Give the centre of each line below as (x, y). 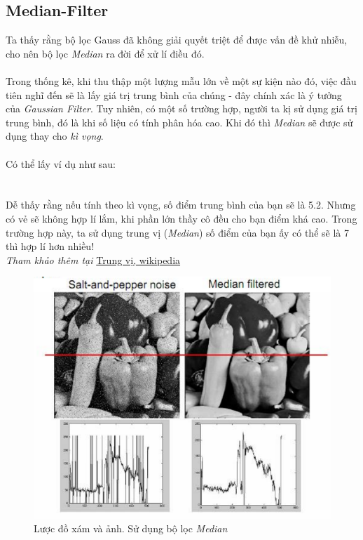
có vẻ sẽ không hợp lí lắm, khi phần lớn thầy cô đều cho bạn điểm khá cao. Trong (181, 218)
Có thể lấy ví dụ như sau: (61, 163)
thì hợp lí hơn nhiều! (50, 246)
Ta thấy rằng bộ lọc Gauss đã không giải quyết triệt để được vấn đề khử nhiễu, (177, 40)
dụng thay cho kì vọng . (55, 136)
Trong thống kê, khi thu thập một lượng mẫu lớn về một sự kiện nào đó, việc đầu (181, 80)
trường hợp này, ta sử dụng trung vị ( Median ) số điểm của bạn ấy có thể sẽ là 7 (177, 232)
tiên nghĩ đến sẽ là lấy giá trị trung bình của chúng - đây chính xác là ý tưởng (174, 94)
